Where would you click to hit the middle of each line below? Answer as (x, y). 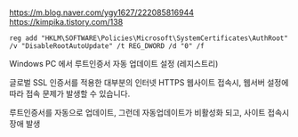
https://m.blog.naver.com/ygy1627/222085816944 (101, 12)
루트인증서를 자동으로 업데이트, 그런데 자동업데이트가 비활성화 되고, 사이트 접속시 (149, 113)
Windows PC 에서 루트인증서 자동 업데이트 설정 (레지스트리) (114, 64)
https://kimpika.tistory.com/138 (66, 22)
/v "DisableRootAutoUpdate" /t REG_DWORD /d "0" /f (107, 46)
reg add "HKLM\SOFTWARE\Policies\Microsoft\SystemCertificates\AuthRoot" (149, 38)
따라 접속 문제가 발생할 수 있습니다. (70, 94)
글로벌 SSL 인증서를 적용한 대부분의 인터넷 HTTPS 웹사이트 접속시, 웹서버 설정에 (149, 83)
